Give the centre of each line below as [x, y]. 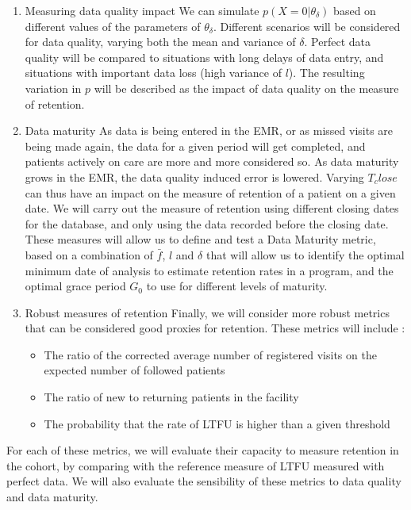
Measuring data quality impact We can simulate [142, 10]
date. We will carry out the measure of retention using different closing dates [212, 208]
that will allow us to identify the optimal [305, 254]
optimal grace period [75, 286]
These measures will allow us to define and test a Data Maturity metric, [200, 239]
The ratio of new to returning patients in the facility [171, 397]
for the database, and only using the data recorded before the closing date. [207, 223]
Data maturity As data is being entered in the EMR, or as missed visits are [209, 130]
